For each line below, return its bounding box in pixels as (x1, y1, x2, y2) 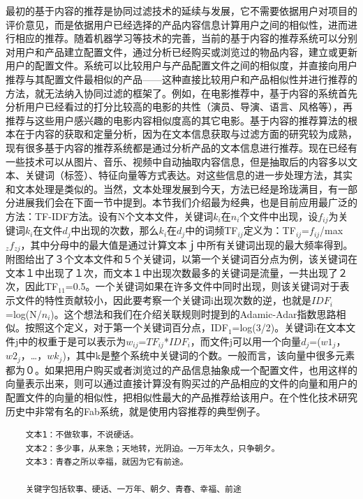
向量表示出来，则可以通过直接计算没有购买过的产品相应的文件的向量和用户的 (6, 376, 357, 391)
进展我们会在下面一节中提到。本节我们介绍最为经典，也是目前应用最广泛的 (15, 195, 357, 210)
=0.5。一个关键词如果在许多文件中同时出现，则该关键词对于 (65, 279, 340, 294)
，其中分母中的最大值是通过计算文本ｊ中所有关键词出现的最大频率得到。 (20, 237, 353, 252)
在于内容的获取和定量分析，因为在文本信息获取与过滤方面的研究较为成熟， (15, 126, 357, 141)
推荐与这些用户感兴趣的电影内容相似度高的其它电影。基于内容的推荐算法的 (6, 113, 348, 127)
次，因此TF (6, 279, 59, 294)
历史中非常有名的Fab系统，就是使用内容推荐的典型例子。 (6, 403, 266, 418)
